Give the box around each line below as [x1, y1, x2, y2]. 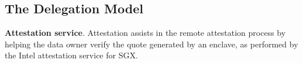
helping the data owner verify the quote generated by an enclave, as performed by [5, 38, 298, 50]
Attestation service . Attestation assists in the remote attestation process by [5, 27, 286, 39]
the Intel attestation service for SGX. [5, 49, 138, 61]
